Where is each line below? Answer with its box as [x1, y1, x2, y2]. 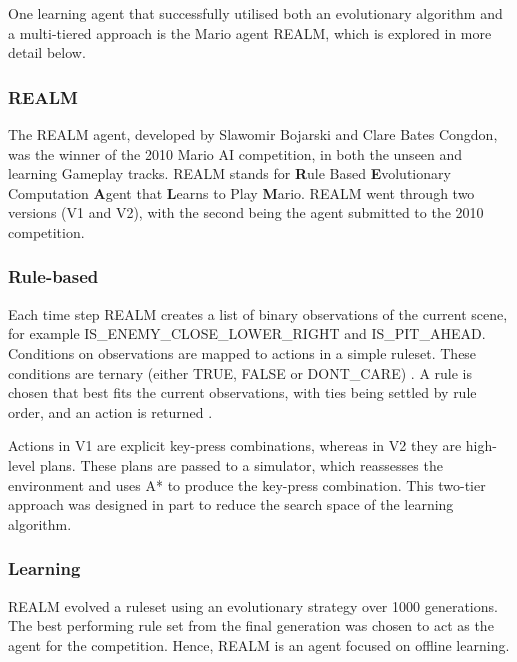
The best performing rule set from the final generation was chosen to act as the [8, 615, 494, 636]
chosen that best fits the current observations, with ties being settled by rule [8, 382, 477, 403]
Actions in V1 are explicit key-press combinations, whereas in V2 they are [8, 435, 462, 456]
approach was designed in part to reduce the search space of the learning [8, 494, 454, 515]
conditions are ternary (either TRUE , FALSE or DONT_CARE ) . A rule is [8, 362, 472, 383]
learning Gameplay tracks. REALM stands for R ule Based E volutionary [8, 163, 451, 184]
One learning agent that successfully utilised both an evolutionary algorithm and [8, 3, 503, 23]
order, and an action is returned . [8, 401, 213, 422]
